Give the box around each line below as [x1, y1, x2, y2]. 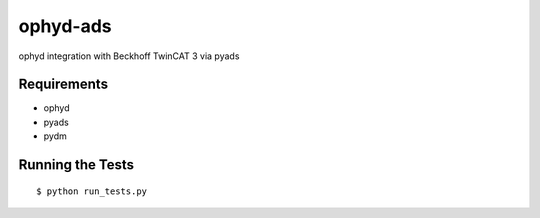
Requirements [18, 76, 109, 93]
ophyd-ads [18, 15, 112, 37]
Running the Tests [18, 156, 135, 174]
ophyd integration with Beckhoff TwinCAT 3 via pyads [18, 50, 240, 62]
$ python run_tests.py [36, 185, 148, 197]
